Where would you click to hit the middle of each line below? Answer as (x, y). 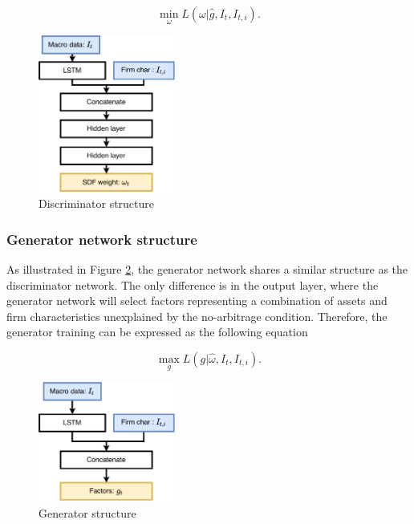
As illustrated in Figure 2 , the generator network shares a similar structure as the (207, 268)
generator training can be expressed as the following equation (157, 332)
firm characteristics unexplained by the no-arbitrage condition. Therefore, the (197, 316)
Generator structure (87, 512)
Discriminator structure (97, 203)
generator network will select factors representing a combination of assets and (197, 301)
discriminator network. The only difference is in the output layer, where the (193, 284)
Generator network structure (102, 239)
